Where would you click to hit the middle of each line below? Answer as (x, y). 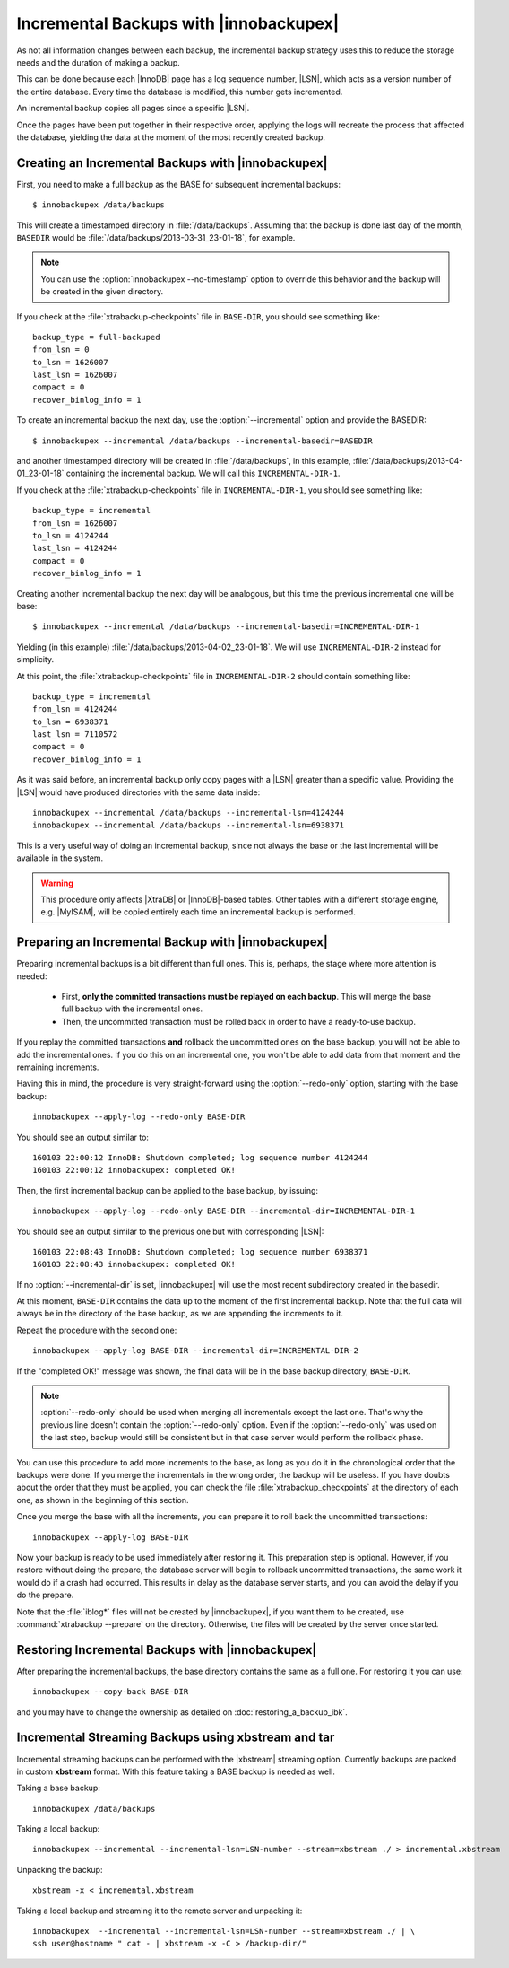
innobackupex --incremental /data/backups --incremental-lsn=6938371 (189, 825)
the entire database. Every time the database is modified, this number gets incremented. (180, 92)
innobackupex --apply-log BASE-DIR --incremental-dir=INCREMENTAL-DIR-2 (195, 1351)
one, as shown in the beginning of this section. (103, 1500)
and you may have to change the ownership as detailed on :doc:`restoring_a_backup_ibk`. (182, 1712)
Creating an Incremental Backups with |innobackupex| (172, 163)
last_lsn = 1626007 (75, 375)
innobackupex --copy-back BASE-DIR (111, 1692)
